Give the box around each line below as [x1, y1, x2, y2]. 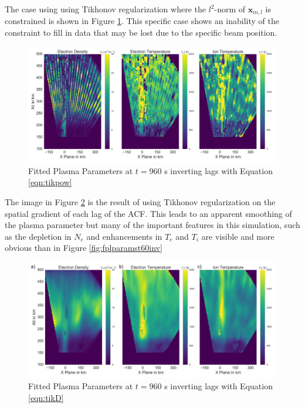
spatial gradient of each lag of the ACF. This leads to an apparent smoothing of [5, 207, 292, 219]
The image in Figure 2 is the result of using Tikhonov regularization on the [5, 195, 276, 208]
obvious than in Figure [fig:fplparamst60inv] [5, 242, 162, 254]
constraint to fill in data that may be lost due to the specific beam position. [5, 26, 277, 39]
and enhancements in [86, 230, 162, 242]
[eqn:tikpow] [28, 176, 72, 188]
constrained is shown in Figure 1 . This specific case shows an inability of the [5, 15, 279, 27]
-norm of [214, 3, 246, 15]
